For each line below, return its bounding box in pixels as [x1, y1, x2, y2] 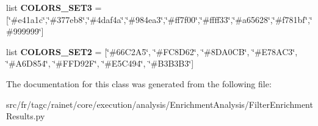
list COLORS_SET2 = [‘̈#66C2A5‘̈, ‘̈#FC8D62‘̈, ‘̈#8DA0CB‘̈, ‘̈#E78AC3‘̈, [6, 45, 298, 58]
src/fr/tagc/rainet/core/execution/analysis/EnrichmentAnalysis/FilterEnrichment [6, 98, 313, 110]
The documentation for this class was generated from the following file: [6, 77, 272, 90]
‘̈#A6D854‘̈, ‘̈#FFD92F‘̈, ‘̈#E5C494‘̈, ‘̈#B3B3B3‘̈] [6, 57, 194, 70]
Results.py [6, 110, 45, 122]
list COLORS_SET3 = [6, 1, 102, 13]
